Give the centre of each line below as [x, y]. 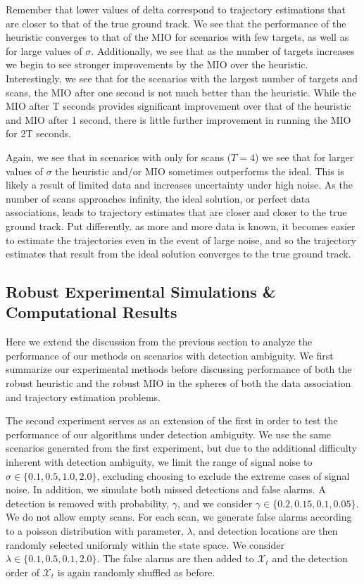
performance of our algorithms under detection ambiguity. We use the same [169, 434]
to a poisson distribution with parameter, [95, 531]
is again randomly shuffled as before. [136, 572]
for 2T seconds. [39, 133]
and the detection [310, 558]
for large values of [44, 50]
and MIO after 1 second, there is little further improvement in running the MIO [178, 119]
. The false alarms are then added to [175, 558]
